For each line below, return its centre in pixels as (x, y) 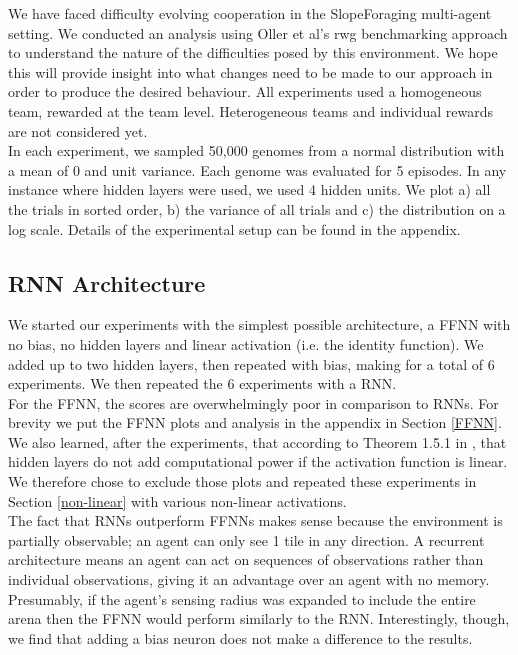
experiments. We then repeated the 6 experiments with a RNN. (202, 383)
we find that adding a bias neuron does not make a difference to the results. (240, 637)
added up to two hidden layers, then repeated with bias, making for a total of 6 (251, 363)
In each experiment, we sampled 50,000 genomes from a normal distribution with (256, 150)
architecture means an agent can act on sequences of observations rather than (246, 559)
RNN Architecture (107, 282)
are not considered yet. (78, 130)
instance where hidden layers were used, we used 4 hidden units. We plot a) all (249, 189)
